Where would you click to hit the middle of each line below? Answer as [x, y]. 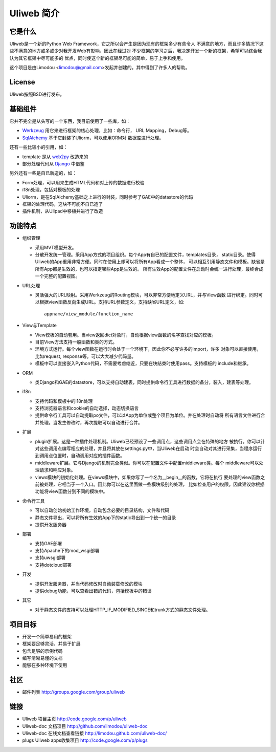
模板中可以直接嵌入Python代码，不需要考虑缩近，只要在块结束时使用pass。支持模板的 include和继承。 [143, 363]
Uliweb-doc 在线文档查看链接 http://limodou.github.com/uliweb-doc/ [95, 733]
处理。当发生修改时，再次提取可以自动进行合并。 [91, 422]
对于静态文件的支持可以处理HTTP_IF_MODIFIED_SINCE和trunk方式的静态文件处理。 [123, 610]
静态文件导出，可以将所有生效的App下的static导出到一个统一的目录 [106, 518]
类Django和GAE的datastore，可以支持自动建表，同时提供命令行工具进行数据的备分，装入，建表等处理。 [144, 382]
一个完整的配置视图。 [57, 276]
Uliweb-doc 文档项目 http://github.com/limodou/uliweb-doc [85, 726]
